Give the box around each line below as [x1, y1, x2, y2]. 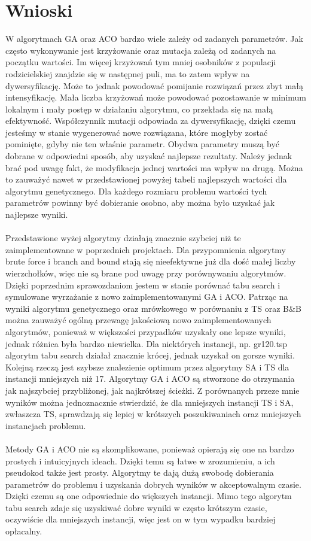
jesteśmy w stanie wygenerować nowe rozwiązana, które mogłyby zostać [5, 126, 268, 138]
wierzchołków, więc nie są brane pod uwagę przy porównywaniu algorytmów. [5, 267, 286, 279]
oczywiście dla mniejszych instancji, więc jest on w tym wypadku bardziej [5, 513, 276, 525]
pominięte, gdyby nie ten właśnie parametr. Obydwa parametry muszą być [5, 138, 280, 150]
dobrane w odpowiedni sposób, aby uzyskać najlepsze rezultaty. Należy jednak [5, 150, 292, 162]
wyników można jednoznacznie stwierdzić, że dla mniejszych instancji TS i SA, [5, 396, 294, 408]
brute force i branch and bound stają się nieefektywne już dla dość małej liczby [5, 255, 296, 268]
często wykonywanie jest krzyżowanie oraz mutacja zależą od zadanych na [5, 44, 276, 56]
